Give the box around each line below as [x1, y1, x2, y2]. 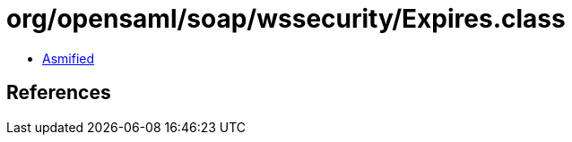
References [6, 81, 111, 104]
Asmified [42, 50, 95, 66]
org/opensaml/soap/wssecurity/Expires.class [6, 4, 566, 34]
